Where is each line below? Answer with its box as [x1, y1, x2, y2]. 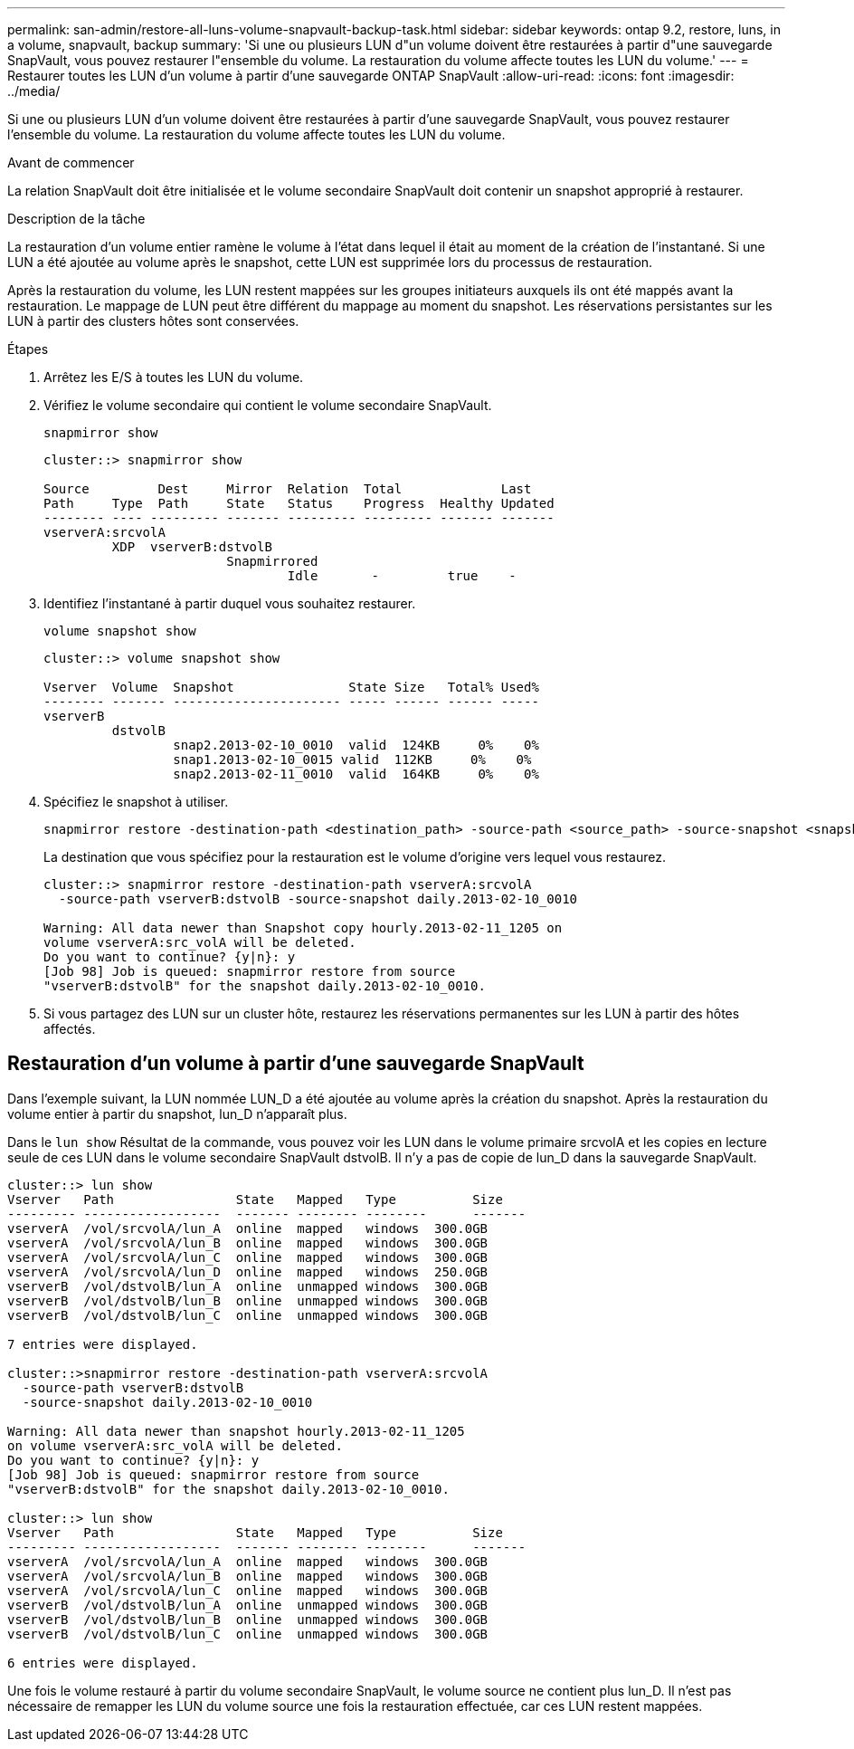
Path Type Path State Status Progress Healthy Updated [43, 496, 555, 511]
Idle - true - [287, 569, 517, 583]
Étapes [7, 341, 49, 357]
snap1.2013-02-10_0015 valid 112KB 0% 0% [173, 752, 532, 767]
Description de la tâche [7, 211, 146, 226]
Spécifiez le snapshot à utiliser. [43, 794, 229, 809]
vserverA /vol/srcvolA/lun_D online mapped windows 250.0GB [7, 1264, 489, 1279]
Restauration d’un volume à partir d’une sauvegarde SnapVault [7, 1052, 584, 1075]
